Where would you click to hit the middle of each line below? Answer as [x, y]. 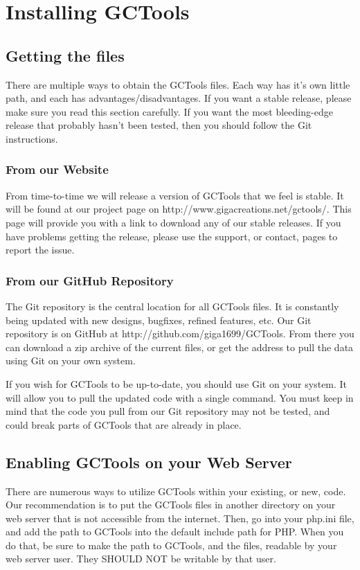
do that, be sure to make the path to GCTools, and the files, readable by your [171, 545]
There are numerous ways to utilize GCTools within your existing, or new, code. [176, 491]
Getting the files [65, 55]
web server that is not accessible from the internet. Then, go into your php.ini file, [180, 518]
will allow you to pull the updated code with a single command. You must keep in [180, 397]
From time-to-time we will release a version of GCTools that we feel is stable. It [175, 195]
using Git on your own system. [71, 360]
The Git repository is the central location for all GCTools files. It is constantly [172, 306]
